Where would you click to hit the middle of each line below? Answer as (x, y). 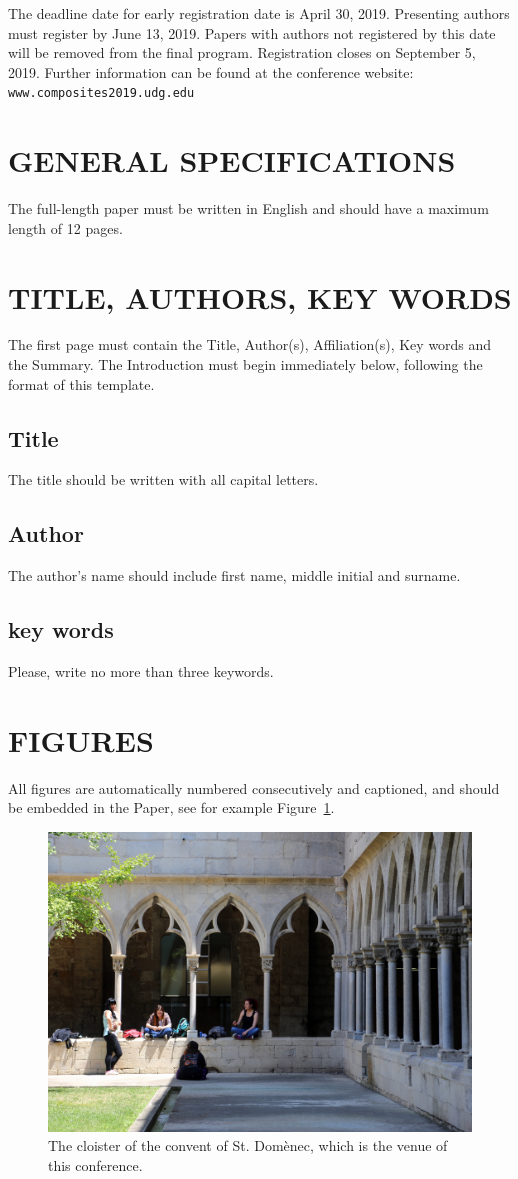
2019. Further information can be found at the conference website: (211, 71)
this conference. (95, 1164)
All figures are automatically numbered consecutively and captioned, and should (254, 787)
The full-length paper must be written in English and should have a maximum (248, 208)
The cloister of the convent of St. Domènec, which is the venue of (248, 1145)
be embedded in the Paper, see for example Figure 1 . (171, 807)
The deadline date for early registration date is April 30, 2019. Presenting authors (259, 13)
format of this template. (81, 383)
